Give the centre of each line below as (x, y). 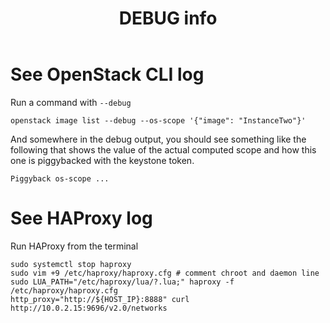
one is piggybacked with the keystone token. (102, 160)
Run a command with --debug (71, 102)
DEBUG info (168, 18)
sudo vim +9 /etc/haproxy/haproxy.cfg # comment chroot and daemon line (165, 273)
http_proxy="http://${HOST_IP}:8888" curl (100, 299)
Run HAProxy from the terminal (74, 246)
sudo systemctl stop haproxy (71, 264)
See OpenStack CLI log (107, 74)
